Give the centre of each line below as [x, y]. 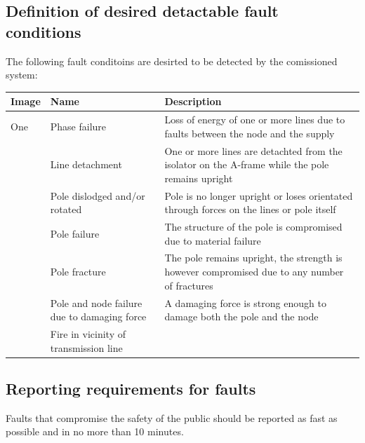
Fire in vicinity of [88, 333]
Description [193, 101]
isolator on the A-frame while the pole [247, 164]
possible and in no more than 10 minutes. [95, 431]
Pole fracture [78, 272]
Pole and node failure [96, 302]
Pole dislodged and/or [98, 195]
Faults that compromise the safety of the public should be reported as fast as [172, 417]
